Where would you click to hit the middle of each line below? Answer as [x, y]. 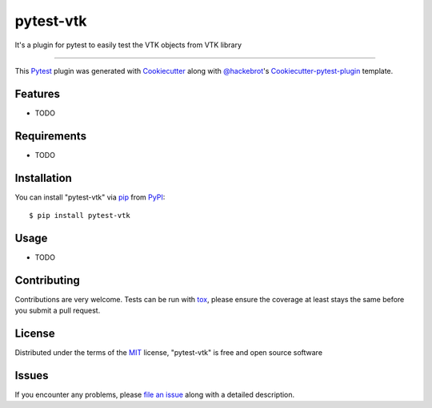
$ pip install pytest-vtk [80, 216]
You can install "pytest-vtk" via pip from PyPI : [90, 197]
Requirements [51, 136]
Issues [32, 376]
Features [37, 93]
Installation [43, 178]
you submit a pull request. [58, 311]
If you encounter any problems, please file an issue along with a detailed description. [155, 395]
